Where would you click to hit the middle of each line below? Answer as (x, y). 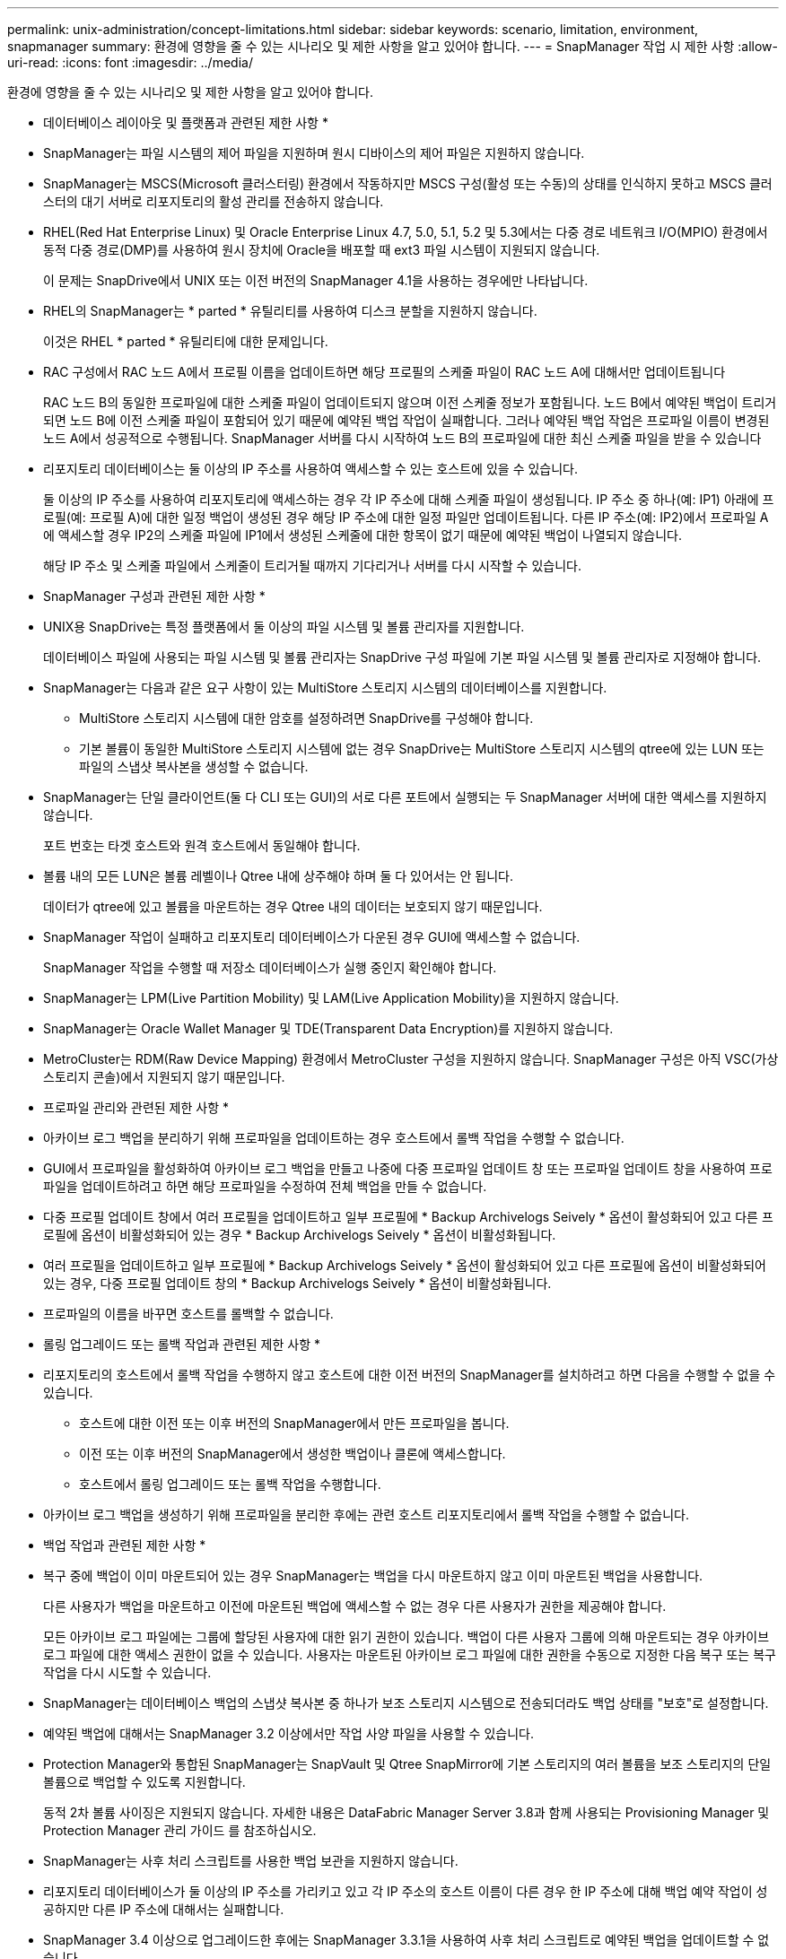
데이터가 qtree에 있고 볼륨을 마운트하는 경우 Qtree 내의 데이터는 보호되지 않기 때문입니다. (293, 906)
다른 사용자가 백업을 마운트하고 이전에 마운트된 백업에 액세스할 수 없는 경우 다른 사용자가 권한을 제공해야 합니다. (355, 1606)
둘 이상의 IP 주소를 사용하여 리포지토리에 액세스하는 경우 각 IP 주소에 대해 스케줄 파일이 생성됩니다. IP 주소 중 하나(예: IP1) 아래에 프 (409, 499)
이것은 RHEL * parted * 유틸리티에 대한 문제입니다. (186, 341)
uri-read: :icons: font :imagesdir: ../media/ (130, 62)
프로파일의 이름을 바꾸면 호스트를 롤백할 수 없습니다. (188, 1314)
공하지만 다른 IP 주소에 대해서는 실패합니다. (164, 1909)
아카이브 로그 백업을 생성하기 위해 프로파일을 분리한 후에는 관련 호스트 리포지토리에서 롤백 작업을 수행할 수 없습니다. (366, 1515)
